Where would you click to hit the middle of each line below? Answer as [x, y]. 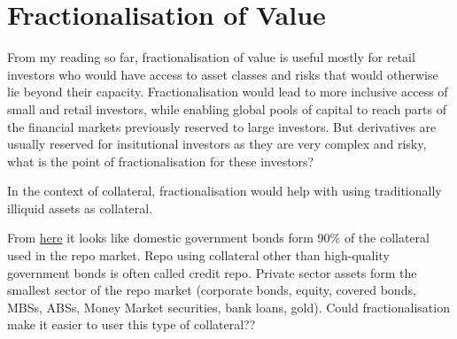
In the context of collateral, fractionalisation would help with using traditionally [225, 191]
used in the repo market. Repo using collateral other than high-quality [198, 255]
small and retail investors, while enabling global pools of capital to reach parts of [227, 108]
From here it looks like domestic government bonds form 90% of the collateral [218, 238]
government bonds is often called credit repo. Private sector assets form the [212, 272]
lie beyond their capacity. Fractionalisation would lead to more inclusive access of [228, 92]
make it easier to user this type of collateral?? [132, 324]
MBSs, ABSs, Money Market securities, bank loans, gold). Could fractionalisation [228, 307]
